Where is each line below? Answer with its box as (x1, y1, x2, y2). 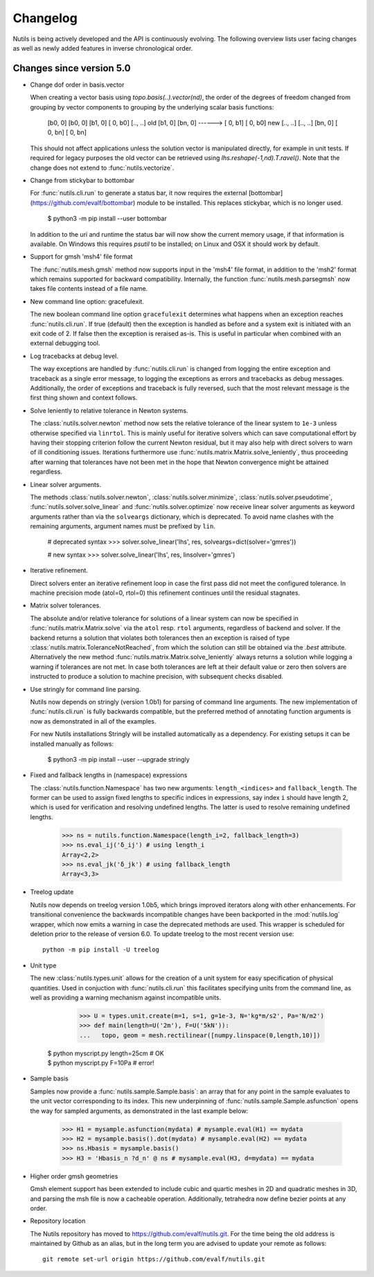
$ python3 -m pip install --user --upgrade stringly (47, 755, 190, 763)
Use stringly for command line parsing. (30, 685, 141, 693)
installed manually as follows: (30, 740, 114, 748)
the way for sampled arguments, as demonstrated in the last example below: (30, 1107, 249, 1115)
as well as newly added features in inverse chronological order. (12, 44, 193, 52)
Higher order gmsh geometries (30, 1172, 118, 1180)
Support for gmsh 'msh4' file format (30, 253, 133, 261)
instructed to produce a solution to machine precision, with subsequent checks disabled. (30, 672, 283, 681)
